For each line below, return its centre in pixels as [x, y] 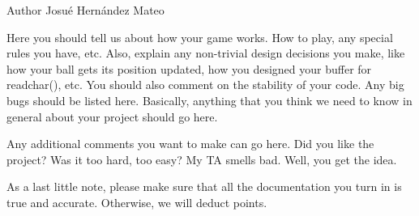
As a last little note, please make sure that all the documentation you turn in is [204, 186]
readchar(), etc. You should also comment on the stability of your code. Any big [205, 85]
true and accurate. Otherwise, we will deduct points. [137, 202]
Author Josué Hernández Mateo [86, 10]
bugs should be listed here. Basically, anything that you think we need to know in [209, 100]
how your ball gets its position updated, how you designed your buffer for [189, 68]
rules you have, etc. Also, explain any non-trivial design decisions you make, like [206, 53]
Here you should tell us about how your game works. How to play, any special [200, 37]
